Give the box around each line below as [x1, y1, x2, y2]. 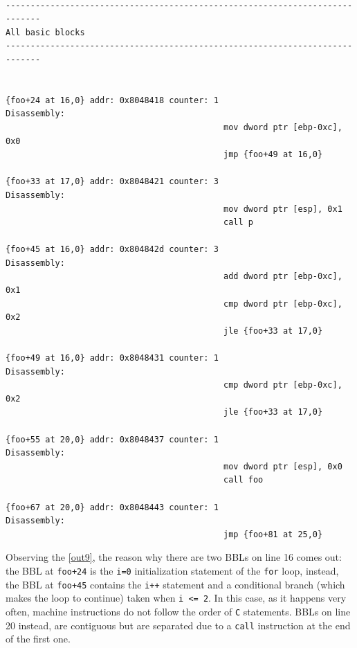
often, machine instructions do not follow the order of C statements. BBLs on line [6, 604, 351, 618]
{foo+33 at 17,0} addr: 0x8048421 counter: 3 [6, 177, 219, 187]
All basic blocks [6, 27, 85, 37]
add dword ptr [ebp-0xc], [223, 271, 342, 282]
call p [223, 217, 253, 228]
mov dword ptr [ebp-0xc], [223, 122, 342, 132]
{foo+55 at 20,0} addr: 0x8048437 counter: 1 [6, 434, 219, 444]
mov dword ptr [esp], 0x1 [223, 204, 342, 214]
